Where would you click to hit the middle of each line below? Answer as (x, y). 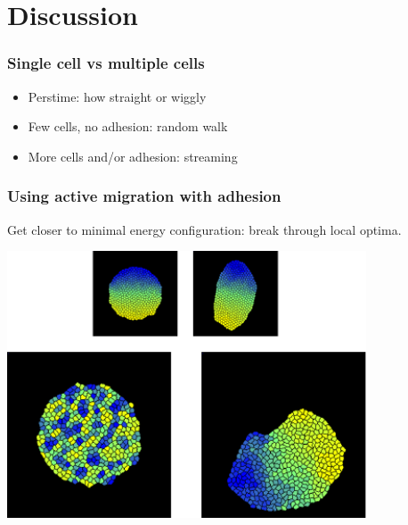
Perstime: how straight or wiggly (117, 96)
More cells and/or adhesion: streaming (133, 156)
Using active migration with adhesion (144, 196)
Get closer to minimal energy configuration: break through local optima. (204, 229)
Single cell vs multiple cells (106, 63)
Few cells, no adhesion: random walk (128, 126)
